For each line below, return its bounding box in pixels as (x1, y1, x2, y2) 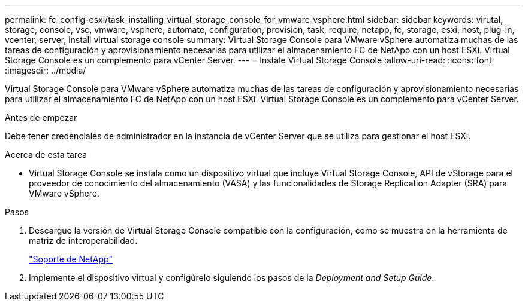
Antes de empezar (5, 112, 77, 123)
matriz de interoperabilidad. (29, 235, 138, 246)
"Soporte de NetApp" (29, 254, 113, 264)
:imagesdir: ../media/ (5, 65, 86, 75)
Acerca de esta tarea (5, 149, 87, 160)
